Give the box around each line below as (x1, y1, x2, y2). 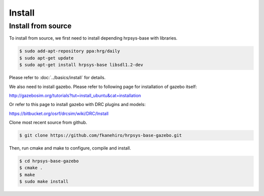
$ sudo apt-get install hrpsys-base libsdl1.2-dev (19, 62, 144, 68)
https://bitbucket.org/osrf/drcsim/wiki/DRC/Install (9, 110, 109, 116)
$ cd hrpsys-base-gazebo (19, 158, 79, 164)
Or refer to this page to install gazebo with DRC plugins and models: (9, 102, 146, 108)
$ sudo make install (19, 179, 68, 184)
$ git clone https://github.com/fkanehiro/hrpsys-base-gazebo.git (19, 132, 182, 138)
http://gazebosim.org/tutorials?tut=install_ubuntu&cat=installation (9, 92, 141, 98)
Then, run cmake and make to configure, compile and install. (9, 145, 132, 151)
